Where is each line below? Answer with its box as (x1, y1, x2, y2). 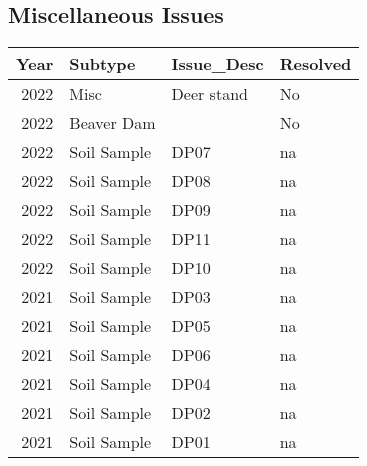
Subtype (69, 52, 136, 76)
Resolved (279, 52, 352, 76)
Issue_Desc (171, 52, 264, 76)
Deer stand (171, 82, 248, 106)
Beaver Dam (69, 111, 156, 135)
